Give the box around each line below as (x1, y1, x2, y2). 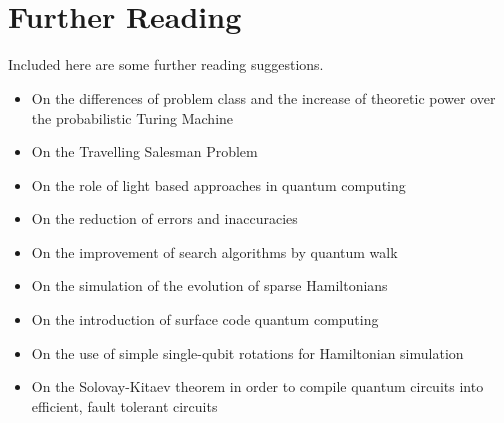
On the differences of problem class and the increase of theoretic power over (31, 87, 496, 108)
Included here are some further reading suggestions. (8, 54, 324, 75)
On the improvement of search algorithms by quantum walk (31, 241, 398, 262)
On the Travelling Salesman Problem (31, 141, 258, 162)
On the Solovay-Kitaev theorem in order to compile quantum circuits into (31, 376, 484, 397)
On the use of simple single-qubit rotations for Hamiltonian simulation (31, 342, 464, 363)
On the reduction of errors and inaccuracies (31, 208, 298, 229)
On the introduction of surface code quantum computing (31, 309, 379, 330)
